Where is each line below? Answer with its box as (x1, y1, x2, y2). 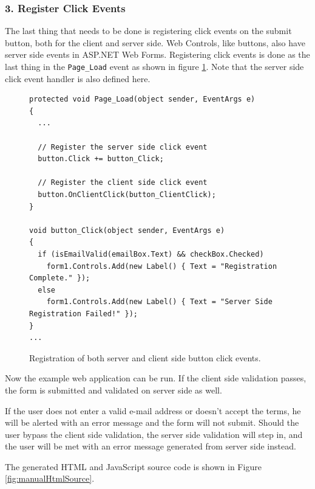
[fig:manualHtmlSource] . (5, 472, 95, 485)
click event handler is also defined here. (5, 72, 151, 85)
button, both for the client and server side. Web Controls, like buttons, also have (5, 36, 305, 49)
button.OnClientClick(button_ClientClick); (38, 190, 216, 199)
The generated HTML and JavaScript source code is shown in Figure (5, 460, 262, 473)
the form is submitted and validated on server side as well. (5, 383, 222, 396)
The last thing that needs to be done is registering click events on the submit (5, 24, 292, 37)
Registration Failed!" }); (29, 309, 138, 318)
